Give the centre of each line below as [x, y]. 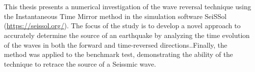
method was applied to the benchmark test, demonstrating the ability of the [118, 54]
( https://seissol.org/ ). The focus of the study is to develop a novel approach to [122, 26]
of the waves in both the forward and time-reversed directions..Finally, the [116, 45]
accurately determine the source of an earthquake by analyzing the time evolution [127, 35]
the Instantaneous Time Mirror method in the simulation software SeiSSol [115, 16]
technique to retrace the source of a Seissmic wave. [80, 63]
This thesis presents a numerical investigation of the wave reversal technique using [127, 7]
